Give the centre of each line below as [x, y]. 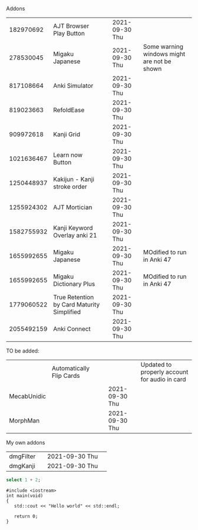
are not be [158, 61]
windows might [164, 54]
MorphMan [24, 421]
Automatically [71, 368]
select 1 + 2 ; [24, 480]
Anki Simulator [73, 86]
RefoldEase [69, 110]
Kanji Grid [67, 134]
